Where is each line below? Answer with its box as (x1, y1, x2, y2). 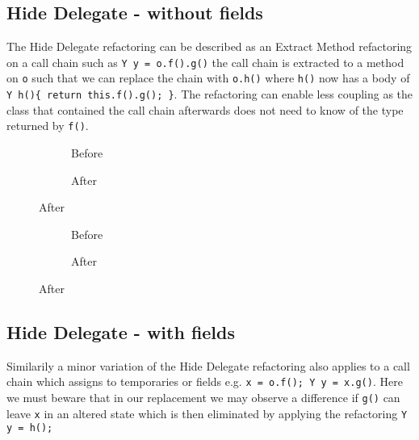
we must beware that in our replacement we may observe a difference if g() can (6, 389, 400, 406)
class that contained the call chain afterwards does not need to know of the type (6, 101, 404, 118)
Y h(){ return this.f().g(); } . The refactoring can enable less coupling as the (6, 86, 413, 103)
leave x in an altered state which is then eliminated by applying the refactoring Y (6, 404, 408, 421)
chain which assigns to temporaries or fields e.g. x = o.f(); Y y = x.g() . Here (6, 373, 403, 390)
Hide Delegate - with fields (6, 319, 236, 344)
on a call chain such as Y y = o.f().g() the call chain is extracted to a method (6, 53, 404, 70)
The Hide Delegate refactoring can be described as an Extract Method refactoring (6, 38, 413, 55)
